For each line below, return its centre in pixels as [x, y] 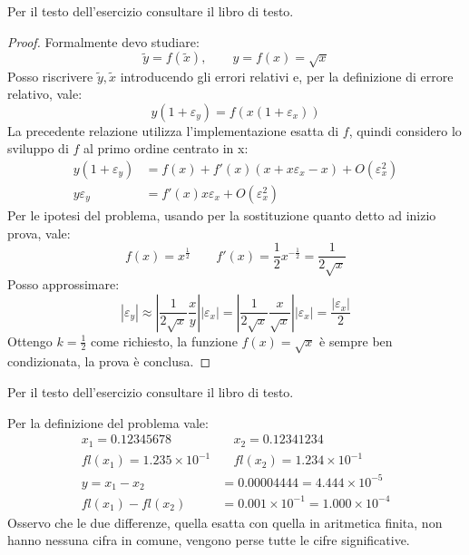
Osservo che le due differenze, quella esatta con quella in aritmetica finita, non [225, 522]
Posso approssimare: [64, 284]
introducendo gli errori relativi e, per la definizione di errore [287, 76]
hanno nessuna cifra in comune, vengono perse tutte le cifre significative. [209, 540]
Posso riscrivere [50, 76]
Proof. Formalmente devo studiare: [103, 41]
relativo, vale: [45, 94]
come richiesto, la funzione [164, 341]
